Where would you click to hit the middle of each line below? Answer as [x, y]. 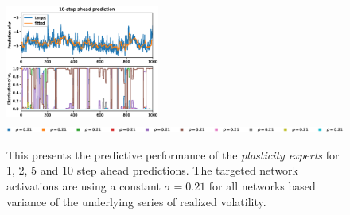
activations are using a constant [84, 185]
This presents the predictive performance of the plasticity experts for [173, 154]
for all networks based [262, 185]
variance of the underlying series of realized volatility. [136, 201]
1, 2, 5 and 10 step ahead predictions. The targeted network [152, 170]
